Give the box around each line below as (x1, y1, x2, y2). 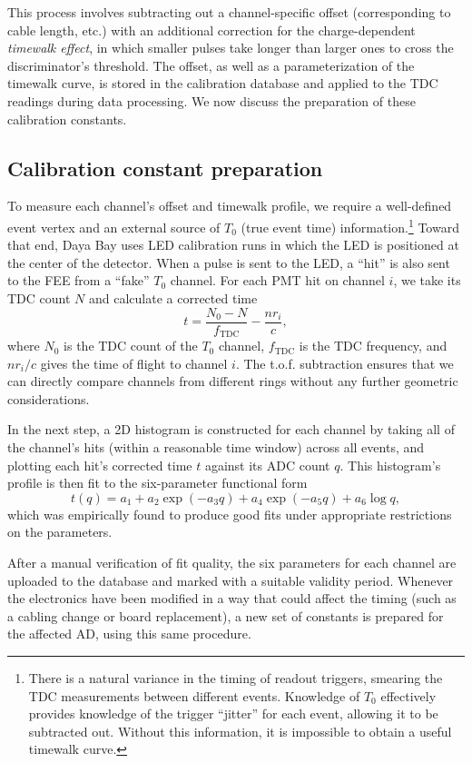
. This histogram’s (339, 455, 441, 474)
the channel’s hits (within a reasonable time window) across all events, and (7, 438, 425, 457)
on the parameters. (7, 522, 113, 541)
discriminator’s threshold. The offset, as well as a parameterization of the (7, 55, 415, 74)
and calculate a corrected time (88, 288, 258, 307)
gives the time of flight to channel (40, 353, 228, 372)
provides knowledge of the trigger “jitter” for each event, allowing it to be (28, 704, 438, 723)
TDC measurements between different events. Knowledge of (28, 686, 360, 705)
